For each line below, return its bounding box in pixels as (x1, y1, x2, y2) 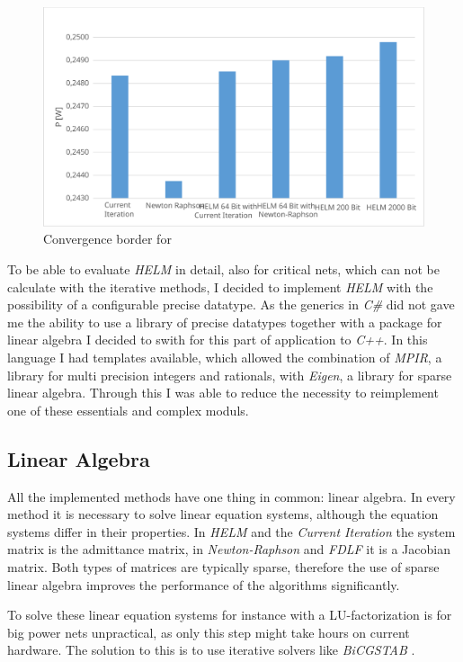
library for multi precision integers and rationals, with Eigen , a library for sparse (7, 365, 452, 384)
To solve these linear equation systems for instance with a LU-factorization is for (7, 605, 452, 624)
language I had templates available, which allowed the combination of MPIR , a (7, 348, 442, 367)
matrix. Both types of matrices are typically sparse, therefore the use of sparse (7, 557, 440, 576)
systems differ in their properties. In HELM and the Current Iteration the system (7, 522, 456, 541)
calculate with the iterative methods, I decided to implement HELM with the (7, 277, 433, 296)
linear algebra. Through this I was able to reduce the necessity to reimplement (7, 383, 439, 402)
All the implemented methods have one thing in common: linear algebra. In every (7, 487, 456, 505)
